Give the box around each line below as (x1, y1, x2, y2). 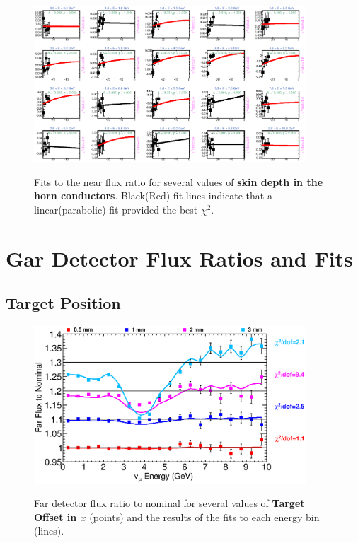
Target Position (6, 292, 121, 314)
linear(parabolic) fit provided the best (34, 202, 198, 216)
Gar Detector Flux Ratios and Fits (6, 243, 353, 272)
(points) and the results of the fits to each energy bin (89, 509, 320, 524)
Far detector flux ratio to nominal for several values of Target (34, 496, 305, 510)
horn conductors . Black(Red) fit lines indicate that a (34, 188, 272, 203)
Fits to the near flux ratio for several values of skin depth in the (34, 174, 323, 189)
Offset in (34, 509, 77, 524)
